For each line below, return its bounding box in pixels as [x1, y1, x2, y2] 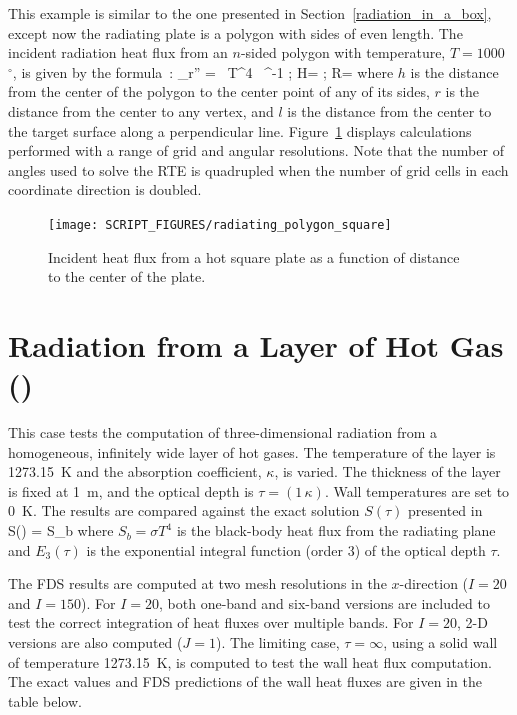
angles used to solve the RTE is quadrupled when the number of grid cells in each [8, 159, 509, 180]
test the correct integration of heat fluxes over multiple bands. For [8, 612, 414, 633]
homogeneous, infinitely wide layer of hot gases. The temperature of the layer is [8, 441, 496, 462]
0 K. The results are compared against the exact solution [8, 500, 360, 521]
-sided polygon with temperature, [240, 42, 446, 63]
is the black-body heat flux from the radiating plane [176, 520, 496, 541]
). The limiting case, [215, 632, 340, 653]
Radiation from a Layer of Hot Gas [8, 324, 504, 365]
